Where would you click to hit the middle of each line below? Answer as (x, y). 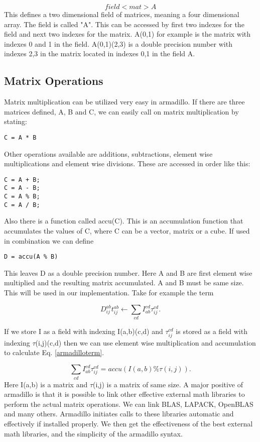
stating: (16, 121)
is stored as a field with (212, 331)
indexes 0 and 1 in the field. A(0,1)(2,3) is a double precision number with (118, 43)
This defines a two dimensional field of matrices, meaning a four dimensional (122, 14)
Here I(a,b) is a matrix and (46, 384)
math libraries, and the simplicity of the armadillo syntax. (93, 433)
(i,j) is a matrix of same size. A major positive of (168, 384)
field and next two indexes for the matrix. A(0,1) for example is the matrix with (127, 34)
